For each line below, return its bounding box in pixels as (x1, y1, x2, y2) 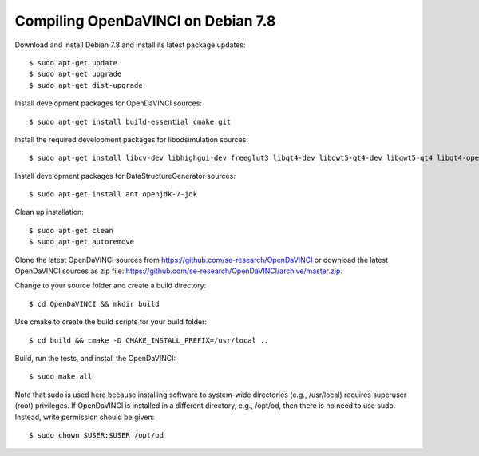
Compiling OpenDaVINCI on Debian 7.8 (14, 12, 276, 30)
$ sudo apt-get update (29, 58, 118, 67)
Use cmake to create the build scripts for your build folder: (14, 317, 208, 327)
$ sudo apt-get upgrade (29, 69, 122, 79)
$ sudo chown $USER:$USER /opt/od (29, 430, 164, 439)
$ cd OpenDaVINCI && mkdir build (29, 299, 160, 308)
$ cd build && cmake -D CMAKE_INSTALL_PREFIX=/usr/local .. (29, 335, 269, 345)
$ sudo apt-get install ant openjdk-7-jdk (29, 190, 198, 199)
